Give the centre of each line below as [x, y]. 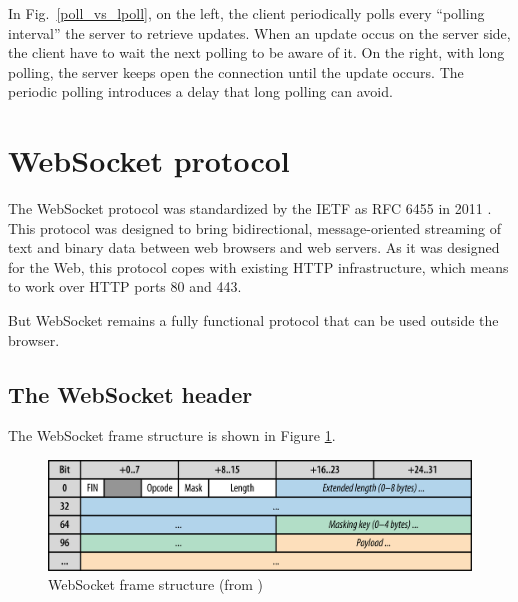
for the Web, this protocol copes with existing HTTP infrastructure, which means [258, 266]
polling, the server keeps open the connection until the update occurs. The [236, 71]
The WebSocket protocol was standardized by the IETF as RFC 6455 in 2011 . [250, 208]
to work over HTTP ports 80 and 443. [125, 286]
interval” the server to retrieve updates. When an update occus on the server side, [259, 32]
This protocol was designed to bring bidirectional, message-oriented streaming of [254, 227]
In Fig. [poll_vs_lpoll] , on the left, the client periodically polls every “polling [246, 13]
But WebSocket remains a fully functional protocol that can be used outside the [253, 320]
